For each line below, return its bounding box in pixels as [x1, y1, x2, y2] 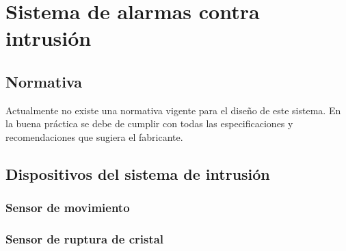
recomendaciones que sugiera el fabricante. [5, 129, 183, 144]
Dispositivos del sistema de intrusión [5, 163, 270, 184]
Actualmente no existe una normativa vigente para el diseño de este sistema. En [5, 103, 341, 117]
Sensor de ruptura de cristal [5, 230, 164, 248]
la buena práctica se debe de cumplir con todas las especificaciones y [5, 116, 293, 131]
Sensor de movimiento [5, 199, 130, 216]
